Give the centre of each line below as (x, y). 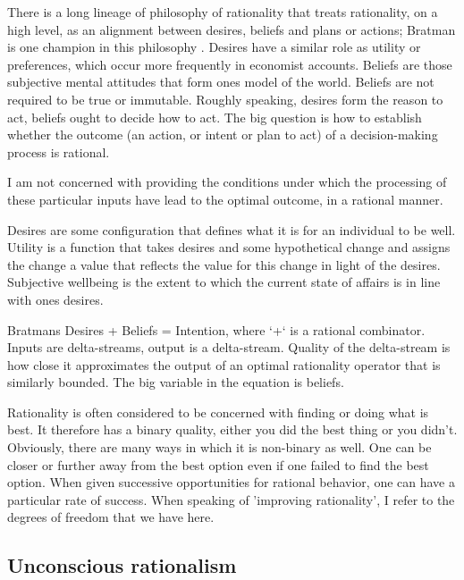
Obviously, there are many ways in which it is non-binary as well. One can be (219, 447)
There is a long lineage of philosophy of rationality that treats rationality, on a (223, 12)
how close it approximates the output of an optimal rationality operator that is (224, 364)
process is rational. (59, 151)
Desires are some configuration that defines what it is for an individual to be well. (232, 229)
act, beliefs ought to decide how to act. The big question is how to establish (215, 117)
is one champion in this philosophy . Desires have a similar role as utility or (214, 47)
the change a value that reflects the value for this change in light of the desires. (224, 264)
